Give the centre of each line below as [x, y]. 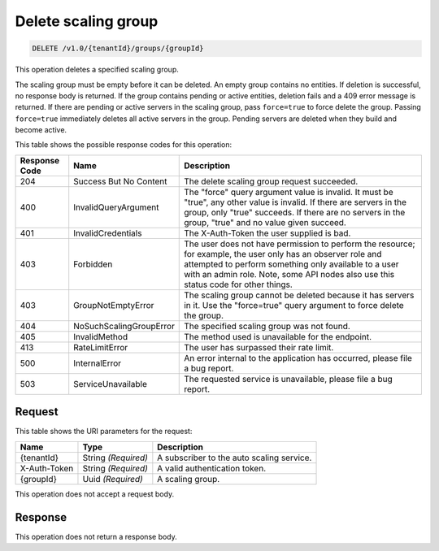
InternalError [98, 363]
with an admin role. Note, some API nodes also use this [289, 274]
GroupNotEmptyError [114, 305]
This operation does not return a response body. [96, 536]
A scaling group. [189, 479]
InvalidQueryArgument [116, 207]
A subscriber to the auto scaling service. [235, 458]
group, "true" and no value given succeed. [265, 222]
